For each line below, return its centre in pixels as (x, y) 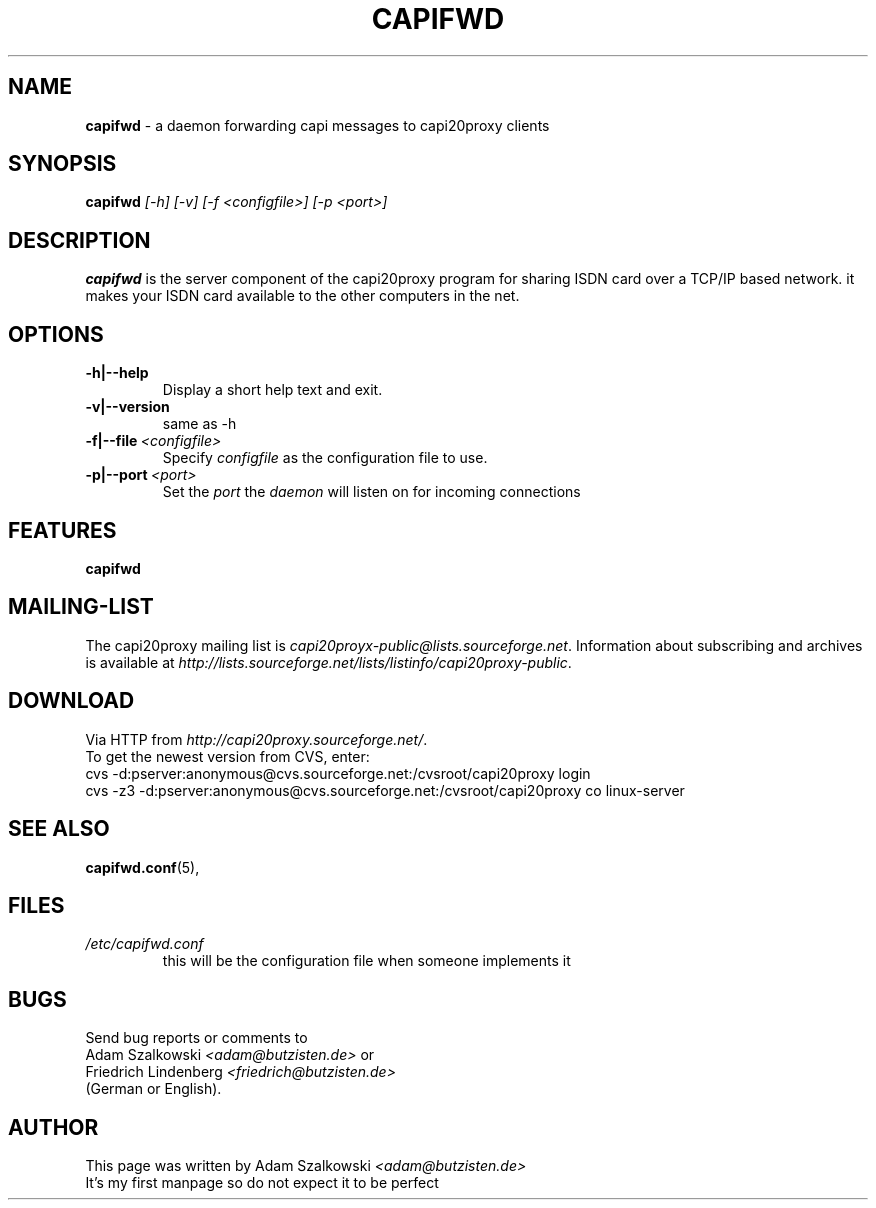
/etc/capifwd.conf (144, 944)
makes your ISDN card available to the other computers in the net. (302, 296)
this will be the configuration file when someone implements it (366, 961)
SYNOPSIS (62, 164)
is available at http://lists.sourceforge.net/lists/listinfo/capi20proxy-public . (328, 662)
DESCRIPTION (79, 240)
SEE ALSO (59, 829)
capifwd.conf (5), (142, 867)
